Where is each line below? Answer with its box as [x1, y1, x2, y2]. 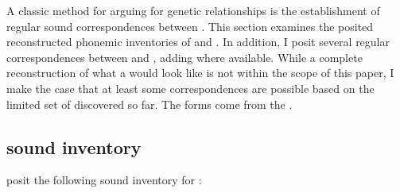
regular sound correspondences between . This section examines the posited [6, 17, 374, 34]
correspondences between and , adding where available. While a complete [6, 48, 363, 65]
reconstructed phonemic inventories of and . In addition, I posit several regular [6, 33, 390, 50]
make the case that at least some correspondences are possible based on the [6, 79, 375, 96]
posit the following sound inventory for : [6, 172, 202, 188]
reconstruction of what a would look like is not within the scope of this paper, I [6, 64, 394, 81]
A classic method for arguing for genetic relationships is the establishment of [6, 2, 380, 18]
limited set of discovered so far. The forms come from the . [6, 95, 293, 112]
